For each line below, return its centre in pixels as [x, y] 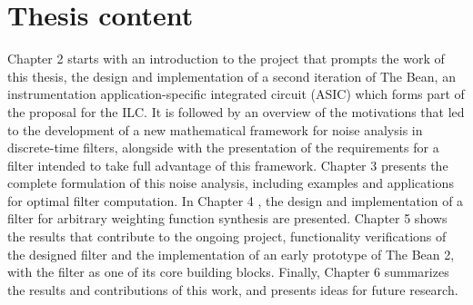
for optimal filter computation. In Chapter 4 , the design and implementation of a [236, 200]
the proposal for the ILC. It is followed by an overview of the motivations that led [236, 111]
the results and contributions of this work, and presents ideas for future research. [233, 289]
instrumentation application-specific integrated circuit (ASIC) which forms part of [236, 94]
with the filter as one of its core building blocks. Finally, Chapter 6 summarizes [228, 272]
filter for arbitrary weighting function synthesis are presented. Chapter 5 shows [227, 218]
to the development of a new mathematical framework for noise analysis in [215, 129]
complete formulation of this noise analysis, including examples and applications [231, 183]
